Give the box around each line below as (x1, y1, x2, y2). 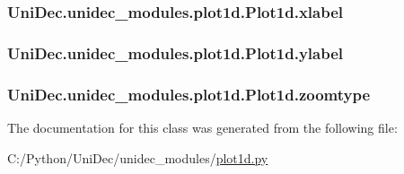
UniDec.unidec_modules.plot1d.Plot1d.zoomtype (7, 83, 371, 105)
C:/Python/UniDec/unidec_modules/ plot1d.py (7, 148, 268, 167)
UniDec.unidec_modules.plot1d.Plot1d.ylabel (7, 41, 344, 64)
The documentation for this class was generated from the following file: (7, 117, 398, 136)
